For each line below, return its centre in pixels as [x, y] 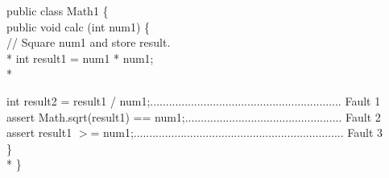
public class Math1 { [58, 10]
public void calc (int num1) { [79, 26]
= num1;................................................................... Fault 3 [236, 132]
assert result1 [39, 132]
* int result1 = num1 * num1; [80, 58]
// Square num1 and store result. [89, 42]
